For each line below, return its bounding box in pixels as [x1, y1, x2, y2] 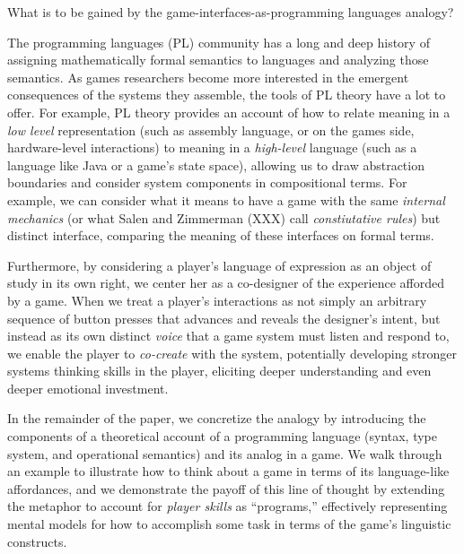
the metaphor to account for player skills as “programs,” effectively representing [7, 497, 448, 515]
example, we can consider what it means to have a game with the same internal [7, 190, 445, 209]
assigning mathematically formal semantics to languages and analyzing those [7, 50, 429, 69]
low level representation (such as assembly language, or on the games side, [7, 120, 415, 139]
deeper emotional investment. [7, 378, 169, 397]
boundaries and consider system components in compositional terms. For [7, 173, 407, 192]
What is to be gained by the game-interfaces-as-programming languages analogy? [7, 3, 454, 21]
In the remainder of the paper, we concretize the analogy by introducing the [7, 409, 426, 428]
